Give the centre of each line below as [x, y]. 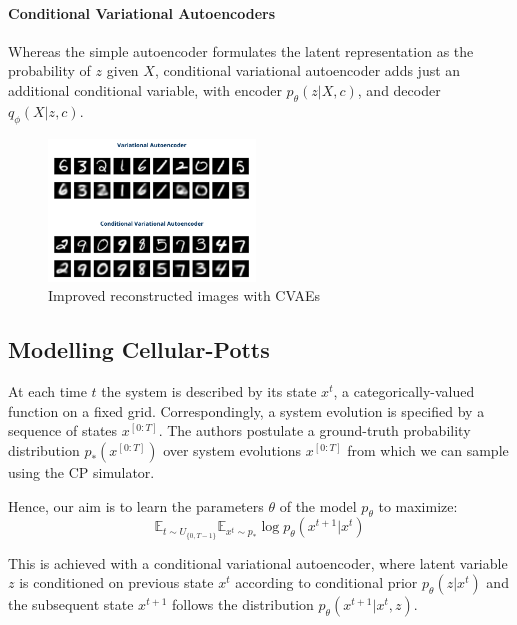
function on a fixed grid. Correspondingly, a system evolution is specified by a [246, 410]
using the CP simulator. [81, 472]
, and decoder [399, 89]
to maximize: [418, 505]
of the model [318, 505]
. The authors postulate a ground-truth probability [314, 430]
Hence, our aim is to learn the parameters [136, 505]
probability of [49, 70]
